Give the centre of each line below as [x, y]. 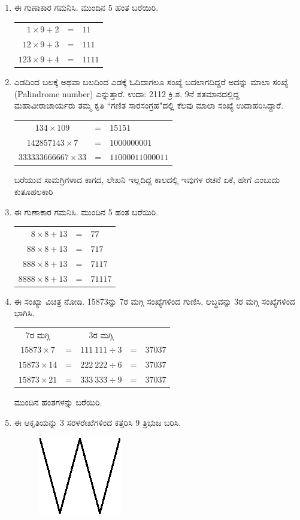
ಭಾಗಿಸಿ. [24, 313]
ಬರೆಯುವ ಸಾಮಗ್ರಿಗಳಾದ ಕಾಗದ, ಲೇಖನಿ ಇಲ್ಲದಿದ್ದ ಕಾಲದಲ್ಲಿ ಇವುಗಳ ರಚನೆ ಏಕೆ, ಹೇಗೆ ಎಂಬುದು [147, 180]
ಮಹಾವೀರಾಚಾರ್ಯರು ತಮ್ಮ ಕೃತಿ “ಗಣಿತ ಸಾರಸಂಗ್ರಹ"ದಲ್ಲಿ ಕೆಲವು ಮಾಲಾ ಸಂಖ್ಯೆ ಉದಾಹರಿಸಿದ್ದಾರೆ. [149, 105]
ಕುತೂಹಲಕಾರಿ [34, 192]
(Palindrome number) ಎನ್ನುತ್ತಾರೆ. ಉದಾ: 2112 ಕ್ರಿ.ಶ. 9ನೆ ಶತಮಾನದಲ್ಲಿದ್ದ [127, 93]
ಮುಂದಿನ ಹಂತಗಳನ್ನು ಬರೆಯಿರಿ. [58, 402]
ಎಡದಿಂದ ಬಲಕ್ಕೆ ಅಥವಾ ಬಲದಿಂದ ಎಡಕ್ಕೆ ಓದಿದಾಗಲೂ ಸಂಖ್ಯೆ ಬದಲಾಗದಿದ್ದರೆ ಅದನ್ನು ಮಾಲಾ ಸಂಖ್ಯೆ [151, 82]
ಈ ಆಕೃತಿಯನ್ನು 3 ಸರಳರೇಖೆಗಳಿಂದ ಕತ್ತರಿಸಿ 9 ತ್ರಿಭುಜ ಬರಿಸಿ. [98, 422]
